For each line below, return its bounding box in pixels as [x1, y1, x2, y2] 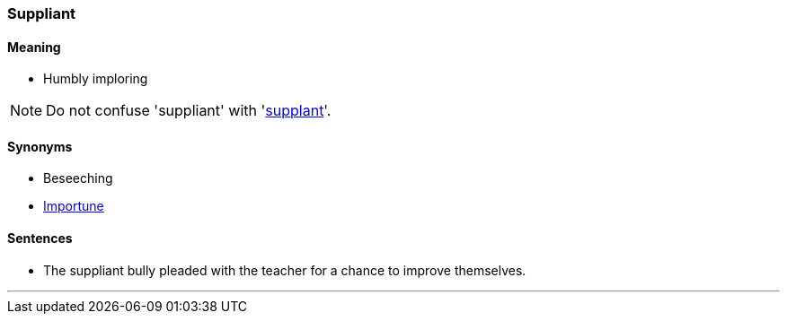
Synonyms [7, 138, 73, 154]
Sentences [7, 230, 73, 247]
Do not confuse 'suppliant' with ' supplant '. [46, 101, 332, 120]
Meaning [7, 39, 61, 55]
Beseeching [43, 170, 113, 187]
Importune [43, 198, 104, 214]
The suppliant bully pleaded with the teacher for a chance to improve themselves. [43, 262, 526, 278]
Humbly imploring [43, 71, 148, 87]
